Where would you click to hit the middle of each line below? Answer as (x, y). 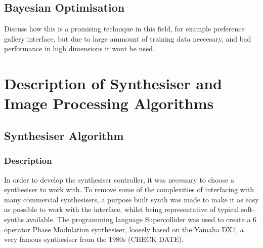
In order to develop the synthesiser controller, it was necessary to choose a (119, 179)
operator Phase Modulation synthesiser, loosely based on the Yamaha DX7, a (124, 229)
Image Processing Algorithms (109, 103)
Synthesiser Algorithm (64, 135)
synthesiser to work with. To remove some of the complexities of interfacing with (129, 189)
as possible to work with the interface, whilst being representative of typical (122, 209)
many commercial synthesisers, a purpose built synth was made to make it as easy (131, 199)
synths (14, 219)
